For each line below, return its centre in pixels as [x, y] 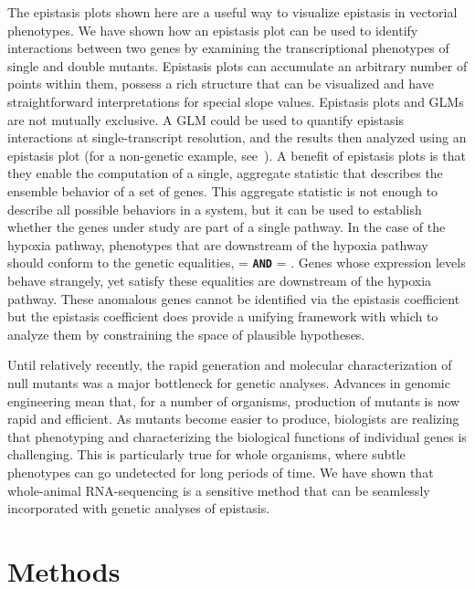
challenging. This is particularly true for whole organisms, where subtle [206, 454]
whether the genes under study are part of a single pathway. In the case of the [227, 227]
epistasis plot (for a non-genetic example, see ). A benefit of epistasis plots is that [237, 155]
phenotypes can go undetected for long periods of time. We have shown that [221, 472]
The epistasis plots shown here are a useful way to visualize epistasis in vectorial [232, 12]
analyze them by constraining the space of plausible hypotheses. [186, 334]
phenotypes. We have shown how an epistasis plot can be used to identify [213, 30]
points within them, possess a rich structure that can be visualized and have [221, 84]
